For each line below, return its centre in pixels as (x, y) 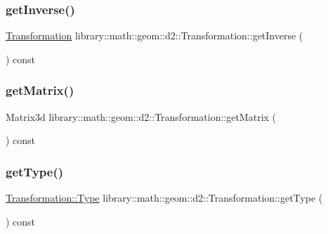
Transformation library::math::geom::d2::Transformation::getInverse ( (155, 35)
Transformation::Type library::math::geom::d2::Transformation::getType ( (164, 198)
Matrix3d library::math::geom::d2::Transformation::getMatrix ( (141, 116)
